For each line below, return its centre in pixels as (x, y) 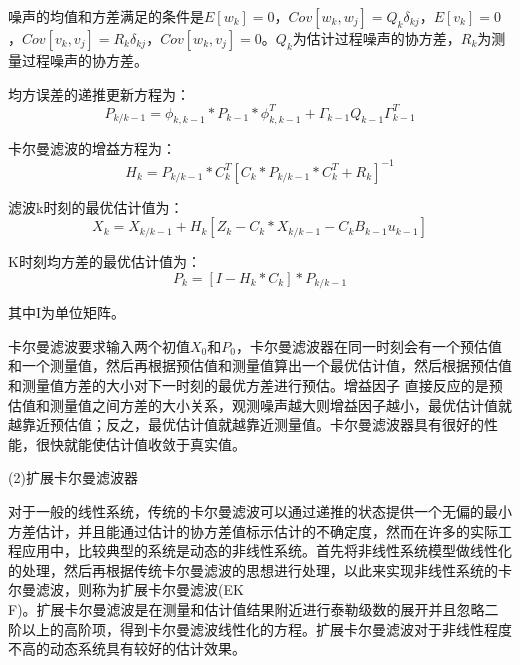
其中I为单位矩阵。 (67, 312)
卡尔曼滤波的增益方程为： (92, 148)
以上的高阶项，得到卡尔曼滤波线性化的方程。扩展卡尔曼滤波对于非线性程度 (266, 628)
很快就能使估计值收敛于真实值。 (140, 443)
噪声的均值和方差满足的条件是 (106, 16)
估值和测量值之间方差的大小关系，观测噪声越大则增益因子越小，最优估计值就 (260, 404)
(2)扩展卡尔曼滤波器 (73, 477)
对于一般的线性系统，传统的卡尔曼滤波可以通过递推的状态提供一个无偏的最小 (260, 510)
